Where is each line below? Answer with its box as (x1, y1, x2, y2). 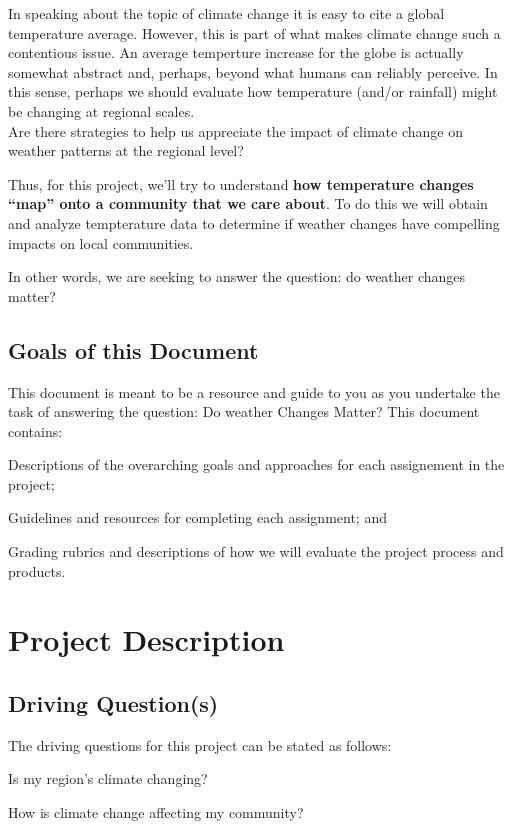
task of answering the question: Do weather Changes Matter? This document (8, 401, 480, 422)
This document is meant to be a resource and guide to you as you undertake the (8, 381, 500, 402)
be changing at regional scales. (8, 100, 195, 121)
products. (8, 560, 66, 581)
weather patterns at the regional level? (8, 140, 244, 161)
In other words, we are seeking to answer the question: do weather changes (8, 266, 466, 287)
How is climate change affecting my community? (8, 802, 304, 823)
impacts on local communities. (8, 232, 194, 253)
